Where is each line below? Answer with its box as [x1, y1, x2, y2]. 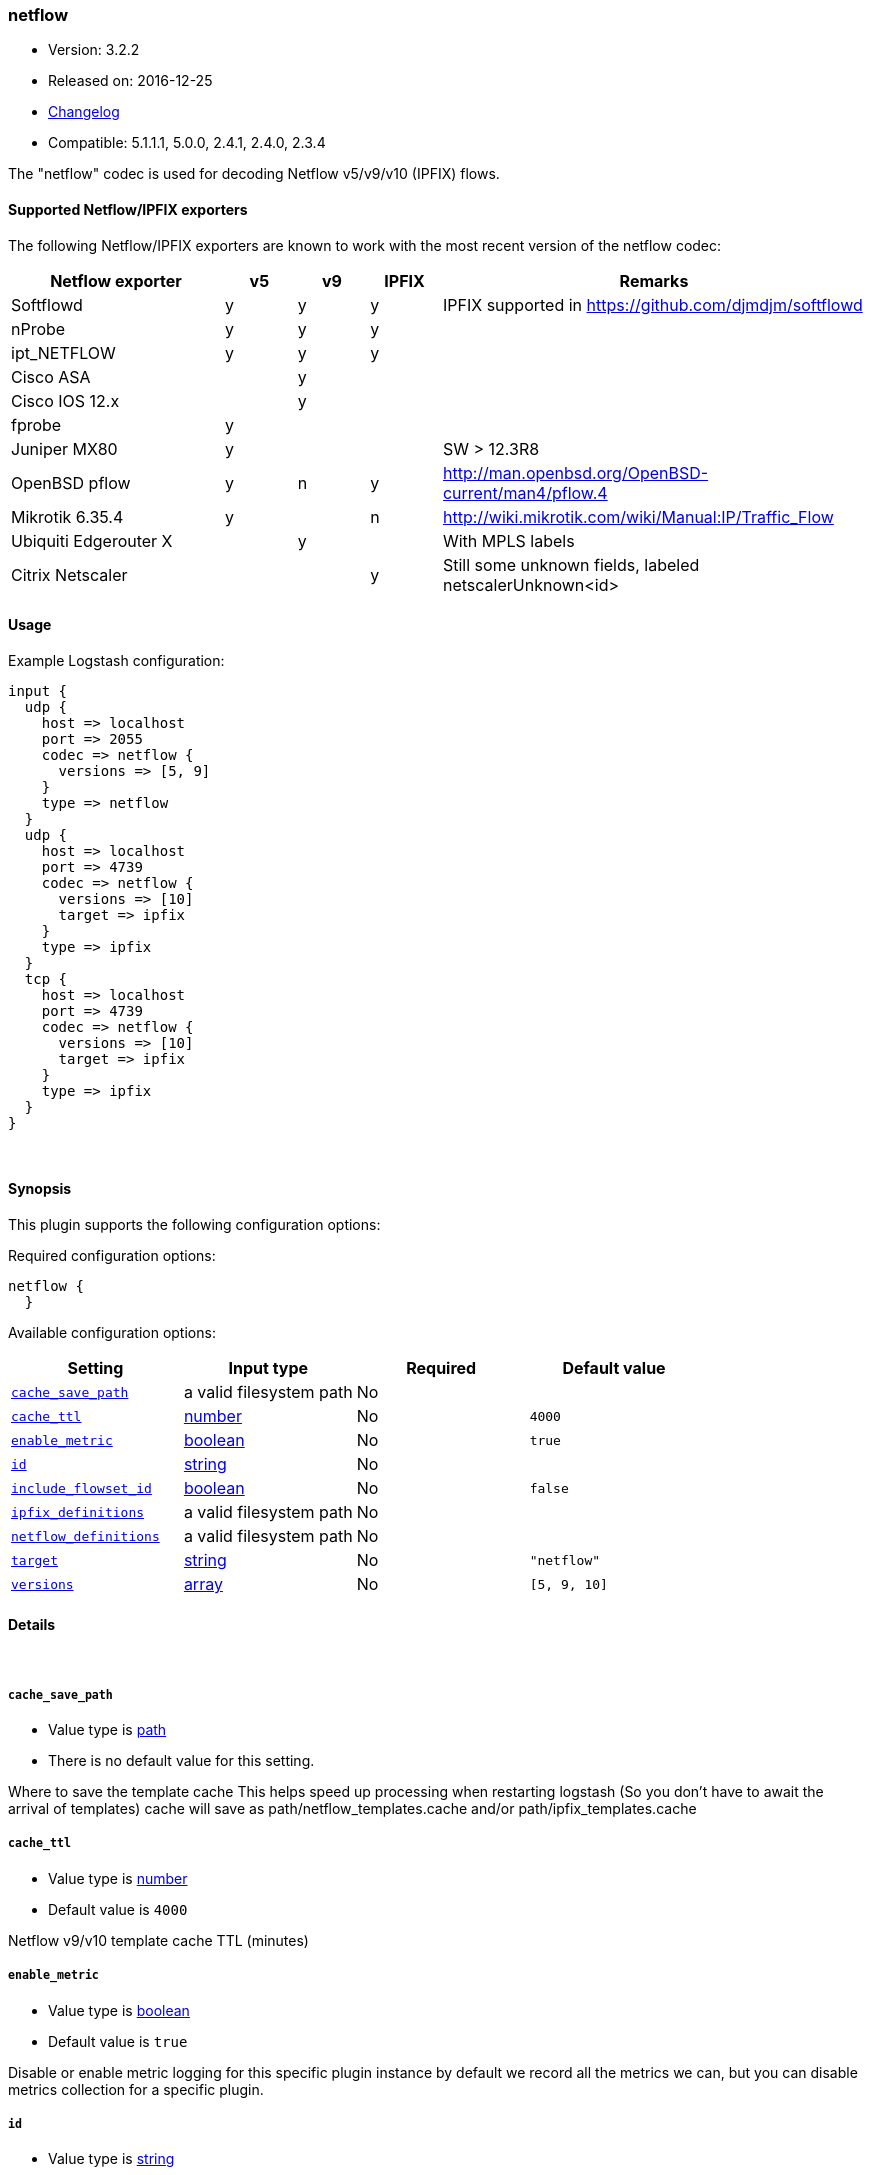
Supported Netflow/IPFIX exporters [8, 200, 248, 218]
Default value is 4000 [48, 1900, 188, 1918]
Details [8, 1615, 56, 1633]
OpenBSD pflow [11, 472, 131, 493]
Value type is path [48, 1721, 167, 1739]
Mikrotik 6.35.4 [11, 506, 124, 527]
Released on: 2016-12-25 [48, 72, 213, 90]
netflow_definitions [11, 1528, 160, 1544]
